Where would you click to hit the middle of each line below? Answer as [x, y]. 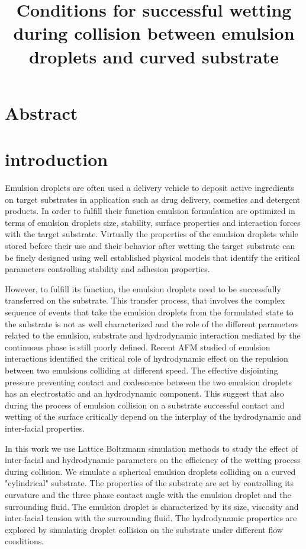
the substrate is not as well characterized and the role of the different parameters [152, 323]
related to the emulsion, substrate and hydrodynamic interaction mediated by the [153, 335]
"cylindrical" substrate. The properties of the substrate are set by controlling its [149, 483]
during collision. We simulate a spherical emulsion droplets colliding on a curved [150, 471]
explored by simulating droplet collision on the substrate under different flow [144, 529]
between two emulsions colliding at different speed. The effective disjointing [141, 370]
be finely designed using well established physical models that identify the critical [152, 257]
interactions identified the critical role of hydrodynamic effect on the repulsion [146, 358]
